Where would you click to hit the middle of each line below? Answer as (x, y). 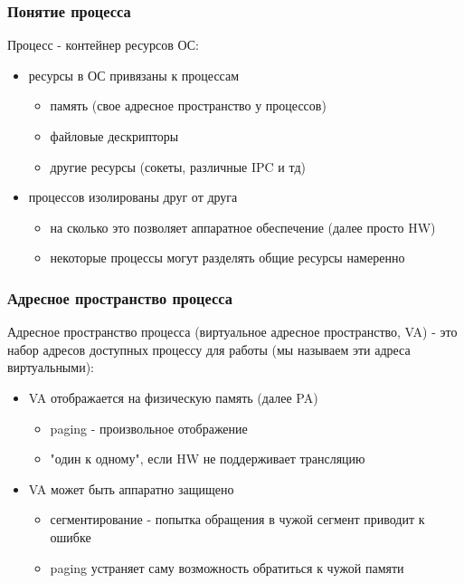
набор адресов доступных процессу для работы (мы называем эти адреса (209, 349)
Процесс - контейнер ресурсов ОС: (103, 45)
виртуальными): (51, 367)
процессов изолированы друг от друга (133, 197)
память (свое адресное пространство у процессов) (188, 105)
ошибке (71, 536)
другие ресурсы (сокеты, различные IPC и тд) (178, 166)
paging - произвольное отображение (149, 428)
